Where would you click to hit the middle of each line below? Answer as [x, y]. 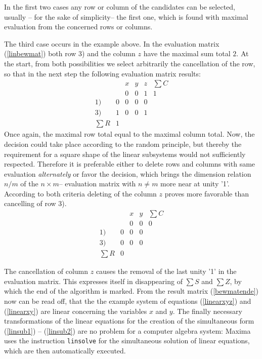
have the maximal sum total [187, 53]
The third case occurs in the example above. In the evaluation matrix [112, 43]
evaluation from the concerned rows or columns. [78, 27]
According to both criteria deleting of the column [80, 193]
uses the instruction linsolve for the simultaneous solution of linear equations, [127, 341]
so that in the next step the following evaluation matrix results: [102, 73]
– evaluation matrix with [97, 184]
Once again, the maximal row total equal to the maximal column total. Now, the [129, 134]
